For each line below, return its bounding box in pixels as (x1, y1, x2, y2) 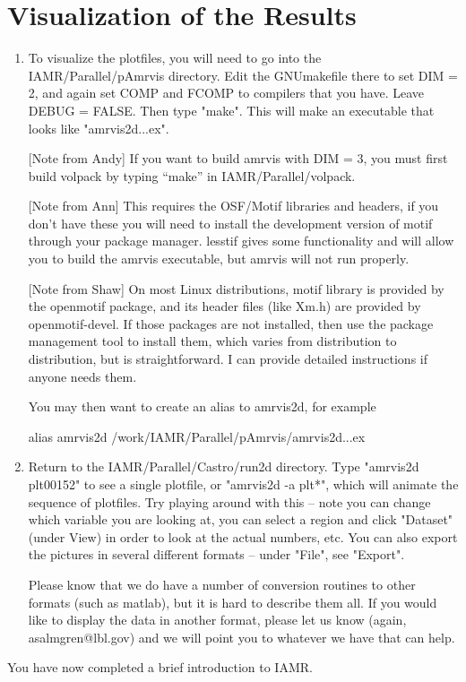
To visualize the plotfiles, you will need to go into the (28, 48, 322, 67)
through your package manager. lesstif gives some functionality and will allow (28, 231, 454, 250)
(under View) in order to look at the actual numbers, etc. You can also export (28, 527, 458, 546)
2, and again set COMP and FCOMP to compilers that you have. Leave (28, 83, 424, 102)
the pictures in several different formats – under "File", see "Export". (28, 545, 405, 564)
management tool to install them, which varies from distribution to (28, 332, 397, 350)
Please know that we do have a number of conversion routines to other (28, 574, 416, 593)
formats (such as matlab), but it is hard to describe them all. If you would (28, 592, 437, 611)
